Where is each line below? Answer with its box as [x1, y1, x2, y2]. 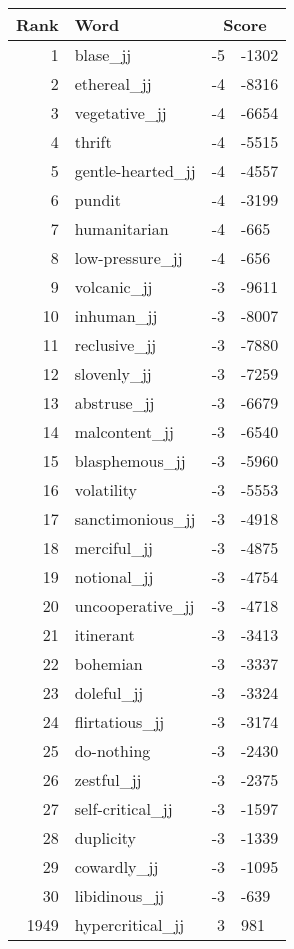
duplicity [74, 826, 137, 849]
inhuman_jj [74, 304, 158, 327]
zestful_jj [74, 768, 142, 791]
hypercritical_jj [74, 913, 185, 936]
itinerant [74, 623, 135, 646]
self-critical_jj [74, 797, 173, 820]
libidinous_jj [74, 884, 165, 907]
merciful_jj [74, 536, 153, 559]
